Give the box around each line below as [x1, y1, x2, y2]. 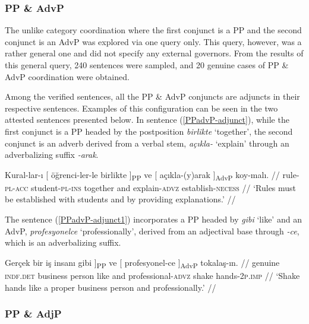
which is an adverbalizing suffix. [5, 236, 121, 249]
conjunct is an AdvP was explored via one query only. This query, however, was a [5, 35, 302, 47]
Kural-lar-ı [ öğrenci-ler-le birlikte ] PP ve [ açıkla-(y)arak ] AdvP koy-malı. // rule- [5, 168, 299, 182]
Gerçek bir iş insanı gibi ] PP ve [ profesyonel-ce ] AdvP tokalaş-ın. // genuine [5, 256, 280, 270]
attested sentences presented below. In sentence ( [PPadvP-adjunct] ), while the [5, 113, 289, 126]
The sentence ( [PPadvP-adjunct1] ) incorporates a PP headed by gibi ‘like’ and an [5, 213, 302, 225]
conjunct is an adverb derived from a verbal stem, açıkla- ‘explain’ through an [5, 136, 289, 149]
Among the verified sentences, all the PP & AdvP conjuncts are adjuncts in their [5, 90, 300, 103]
